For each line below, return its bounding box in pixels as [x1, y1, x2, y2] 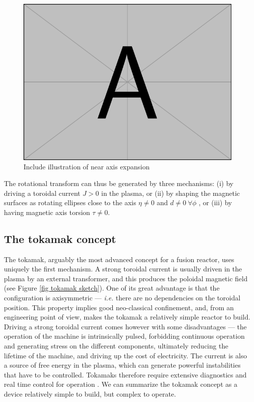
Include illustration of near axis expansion [24, 161, 150, 172]
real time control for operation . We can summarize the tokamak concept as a [4, 379, 237, 389]
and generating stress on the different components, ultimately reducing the [4, 340, 229, 350]
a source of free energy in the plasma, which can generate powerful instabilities [4, 360, 241, 370]
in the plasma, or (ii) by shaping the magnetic [101, 188, 240, 198]
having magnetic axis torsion [4, 207, 90, 217]
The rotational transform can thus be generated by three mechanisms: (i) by [4, 178, 233, 188]
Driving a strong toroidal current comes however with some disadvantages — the [4, 321, 247, 331]
